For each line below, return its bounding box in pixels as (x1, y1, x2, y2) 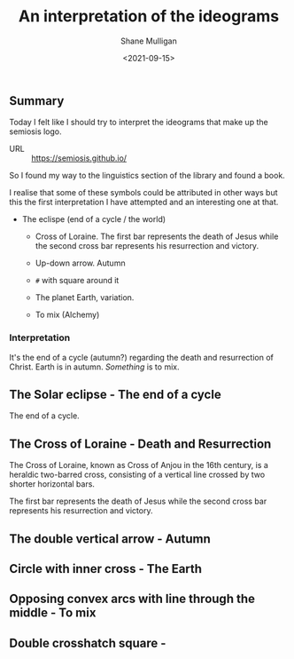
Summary (9, 93, 65, 108)
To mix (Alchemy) (35, 309, 100, 321)
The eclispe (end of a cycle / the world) (21, 214, 166, 225)
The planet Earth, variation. (35, 292, 135, 303)
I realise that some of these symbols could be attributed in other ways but (9, 187, 278, 198)
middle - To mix (9, 606, 97, 621)
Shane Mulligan (120, 36, 177, 46)
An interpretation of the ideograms (18, 6, 280, 27)
